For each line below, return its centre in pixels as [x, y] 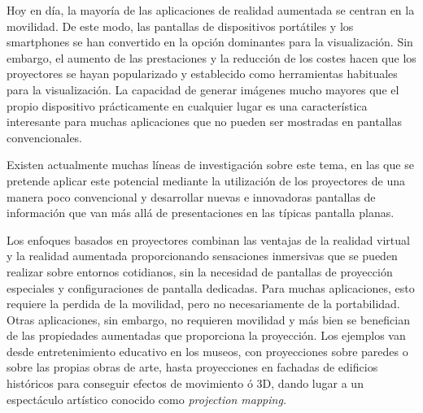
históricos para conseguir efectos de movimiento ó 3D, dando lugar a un [185, 383]
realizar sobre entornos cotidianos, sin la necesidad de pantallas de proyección [200, 271]
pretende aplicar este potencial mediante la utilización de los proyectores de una [206, 180]
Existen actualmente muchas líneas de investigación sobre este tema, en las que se [210, 165]
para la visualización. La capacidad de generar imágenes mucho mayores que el [203, 89]
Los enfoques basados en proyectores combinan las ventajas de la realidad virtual [208, 239]
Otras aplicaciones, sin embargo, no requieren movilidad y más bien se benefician [208, 319]
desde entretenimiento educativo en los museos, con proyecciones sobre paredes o [207, 351]
